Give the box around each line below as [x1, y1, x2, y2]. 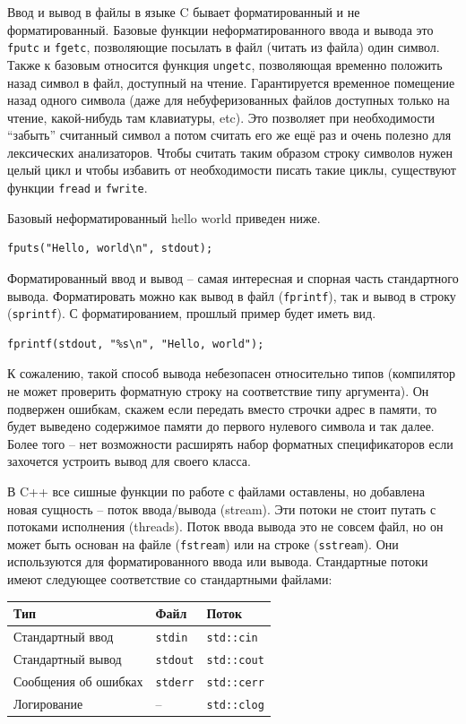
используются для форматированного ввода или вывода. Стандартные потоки [7, 552, 428, 571]
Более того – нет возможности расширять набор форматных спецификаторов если [7, 434, 453, 452]
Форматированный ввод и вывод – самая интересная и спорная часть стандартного [7, 268, 459, 287]
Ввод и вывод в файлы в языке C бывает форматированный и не [7, 3, 360, 21]
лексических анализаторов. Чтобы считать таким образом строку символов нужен [7, 142, 453, 161]
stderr [155, 676, 194, 689]
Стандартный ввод [13, 626, 114, 645]
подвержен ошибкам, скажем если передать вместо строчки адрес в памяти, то [7, 399, 437, 418]
